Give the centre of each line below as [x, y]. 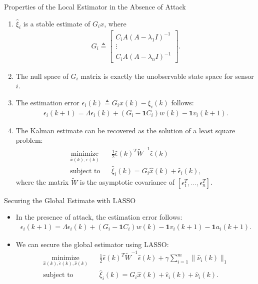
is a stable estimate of [57, 23]
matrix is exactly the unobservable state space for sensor [167, 76]
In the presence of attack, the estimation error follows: [99, 217]
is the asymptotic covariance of [127, 182]
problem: [29, 140]
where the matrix [42, 182]
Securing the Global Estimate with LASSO [70, 200]
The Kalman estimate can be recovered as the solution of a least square [125, 130]
